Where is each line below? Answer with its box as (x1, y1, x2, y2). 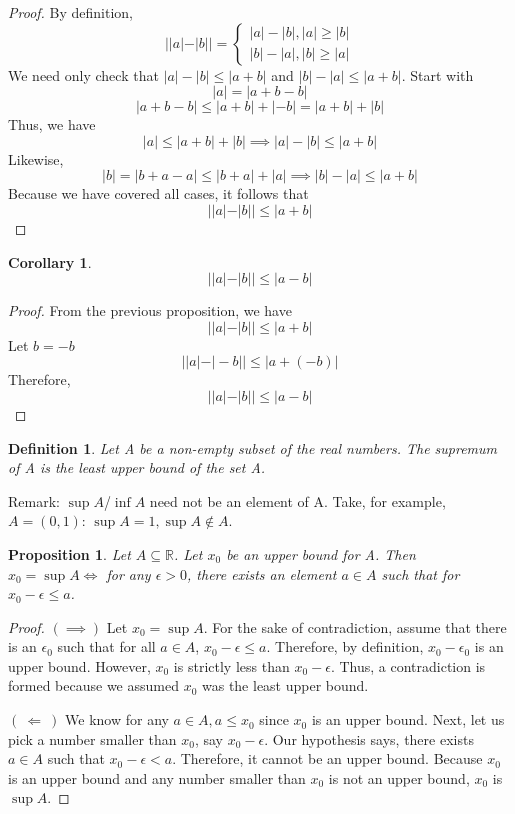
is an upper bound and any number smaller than (8, 767, 306, 788)
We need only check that (8, 64, 159, 85)
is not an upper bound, (328, 767, 470, 788)
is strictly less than (173, 655, 290, 676)
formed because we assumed (8, 675, 179, 696)
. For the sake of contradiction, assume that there (203, 616, 507, 637)
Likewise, (8, 148, 64, 169)
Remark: (8, 490, 60, 511)
